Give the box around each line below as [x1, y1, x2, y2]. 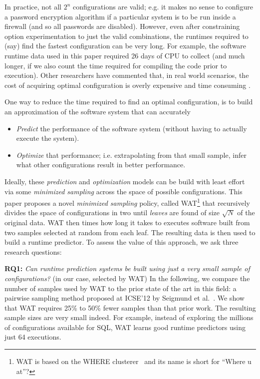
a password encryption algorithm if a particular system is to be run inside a [4, 11, 236, 21]
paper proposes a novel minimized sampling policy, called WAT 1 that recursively [4, 196, 251, 208]
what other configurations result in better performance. [16, 159, 186, 170]
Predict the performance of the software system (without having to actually [16, 123, 247, 133]
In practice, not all [4, 1, 61, 11]
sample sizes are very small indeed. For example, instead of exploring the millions [4, 312, 254, 323]
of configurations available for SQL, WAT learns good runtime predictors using [4, 322, 246, 332]
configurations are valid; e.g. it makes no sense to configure [72, 1, 253, 11]
